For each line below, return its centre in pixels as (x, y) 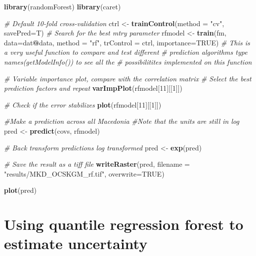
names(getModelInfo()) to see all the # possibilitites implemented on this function (128, 61)
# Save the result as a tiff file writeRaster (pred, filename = (97, 164)
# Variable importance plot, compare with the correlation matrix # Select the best (128, 78)
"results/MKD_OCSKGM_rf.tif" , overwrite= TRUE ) (84, 173)
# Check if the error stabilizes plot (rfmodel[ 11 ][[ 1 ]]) (83, 104)
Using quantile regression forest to (124, 224)
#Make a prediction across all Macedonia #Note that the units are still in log (122, 121)
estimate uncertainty (76, 243)
